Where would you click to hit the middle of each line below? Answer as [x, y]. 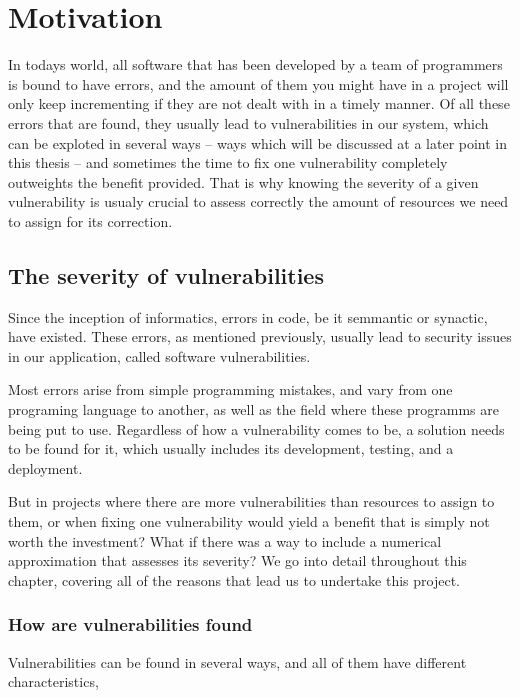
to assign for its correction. [90, 220]
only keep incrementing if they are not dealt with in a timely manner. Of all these [259, 103]
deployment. [45, 467]
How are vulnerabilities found [130, 624]
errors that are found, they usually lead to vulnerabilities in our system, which [248, 122]
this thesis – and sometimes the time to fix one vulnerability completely [228, 162]
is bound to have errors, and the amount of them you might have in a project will [258, 83]
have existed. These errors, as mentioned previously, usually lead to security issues [260, 336]
